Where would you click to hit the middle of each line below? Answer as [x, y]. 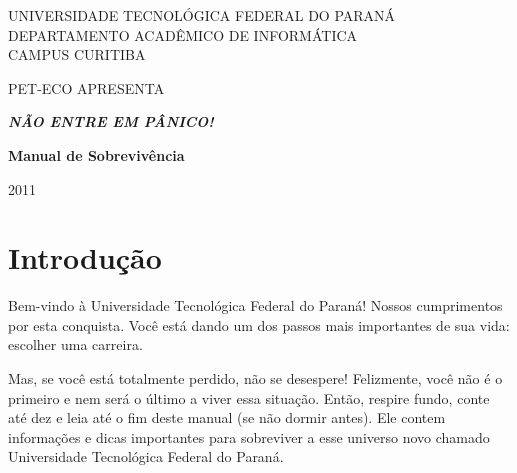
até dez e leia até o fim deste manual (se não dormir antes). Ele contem [227, 417]
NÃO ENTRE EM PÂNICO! [111, 121]
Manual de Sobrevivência [96, 154]
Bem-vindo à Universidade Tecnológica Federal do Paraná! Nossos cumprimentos [255, 305]
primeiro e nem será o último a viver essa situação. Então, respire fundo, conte [249, 397]
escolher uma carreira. [75, 344]
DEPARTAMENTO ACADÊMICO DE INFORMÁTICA [183, 34]
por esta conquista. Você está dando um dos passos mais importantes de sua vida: [259, 324]
